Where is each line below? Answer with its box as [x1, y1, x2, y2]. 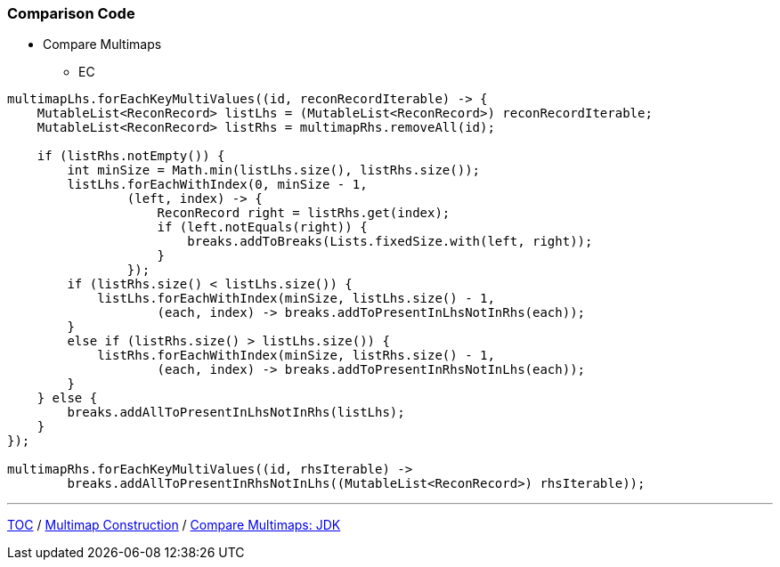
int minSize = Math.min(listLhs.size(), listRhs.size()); [67, 163, 481, 178]
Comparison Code [7, 4, 135, 22]
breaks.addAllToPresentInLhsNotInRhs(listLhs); [67, 405, 405, 420]
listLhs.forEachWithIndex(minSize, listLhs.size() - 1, [97, 291, 495, 306]
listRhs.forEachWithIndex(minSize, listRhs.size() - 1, [97, 348, 495, 363]
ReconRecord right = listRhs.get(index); [157, 206, 451, 221]
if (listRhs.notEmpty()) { [37, 149, 225, 164]
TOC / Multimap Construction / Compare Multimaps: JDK [7, 517, 341, 533]
